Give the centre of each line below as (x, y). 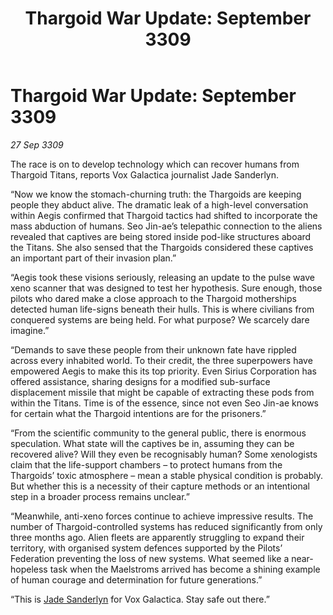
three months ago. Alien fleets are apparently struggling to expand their (157, 537)
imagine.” (30, 330)
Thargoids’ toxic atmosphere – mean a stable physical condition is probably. (167, 475)
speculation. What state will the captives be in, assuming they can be (152, 443)
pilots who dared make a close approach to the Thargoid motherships (153, 298)
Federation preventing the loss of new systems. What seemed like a (150, 558)
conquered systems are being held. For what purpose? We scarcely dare (160, 319)
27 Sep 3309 (37, 144)
